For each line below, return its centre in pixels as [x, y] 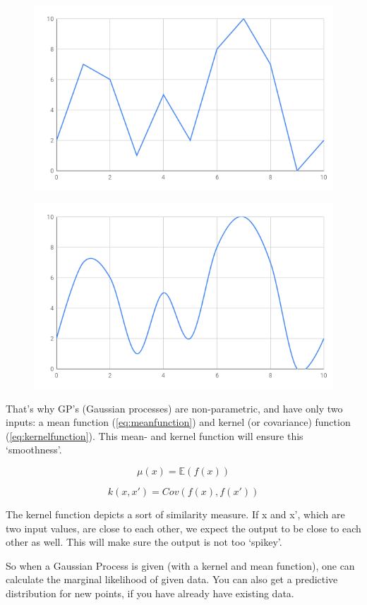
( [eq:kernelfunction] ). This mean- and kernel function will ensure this [155, 435]
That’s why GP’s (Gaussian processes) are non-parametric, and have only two [174, 408]
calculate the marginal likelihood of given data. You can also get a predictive [172, 579]
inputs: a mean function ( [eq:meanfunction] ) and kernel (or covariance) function [178, 422]
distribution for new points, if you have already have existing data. [150, 593]
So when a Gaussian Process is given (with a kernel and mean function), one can [180, 565]
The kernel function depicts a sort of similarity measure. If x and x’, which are [175, 514]
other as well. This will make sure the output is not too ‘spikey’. [144, 542]
